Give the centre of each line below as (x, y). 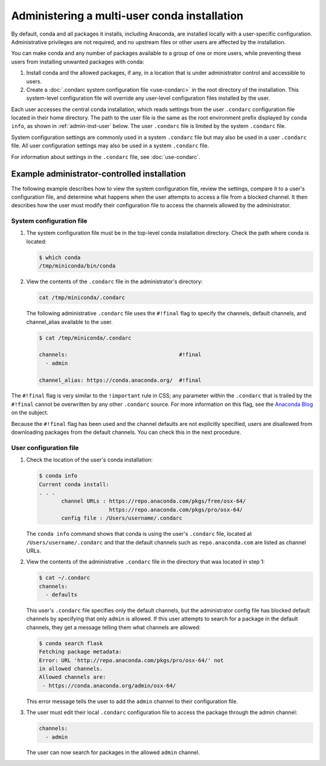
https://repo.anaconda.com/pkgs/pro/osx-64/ (176, 510)
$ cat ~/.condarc (65, 578)
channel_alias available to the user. (69, 322)
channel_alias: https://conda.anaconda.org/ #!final (120, 380)
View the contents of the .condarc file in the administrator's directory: (114, 282)
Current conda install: (74, 484)
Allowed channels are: (72, 677)
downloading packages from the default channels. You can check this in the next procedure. (126, 433)
